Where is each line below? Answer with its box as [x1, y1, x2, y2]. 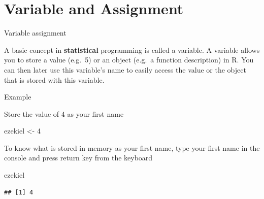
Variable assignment [4, 27, 67, 38]
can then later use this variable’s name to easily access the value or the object [4, 64, 246, 75]
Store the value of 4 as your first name [4, 108, 124, 119]
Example [4, 91, 31, 102]
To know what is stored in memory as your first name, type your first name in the [4, 142, 260, 153]
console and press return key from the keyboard [4, 152, 153, 163]
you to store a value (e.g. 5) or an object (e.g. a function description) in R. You [4, 54, 254, 65]
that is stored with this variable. [4, 74, 105, 85]
